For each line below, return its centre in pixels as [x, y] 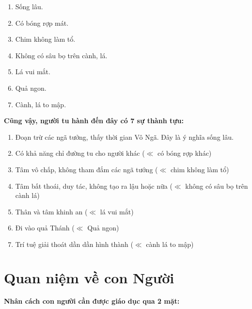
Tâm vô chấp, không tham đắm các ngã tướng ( [87, 169]
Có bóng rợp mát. [42, 23]
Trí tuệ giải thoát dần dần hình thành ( [74, 244]
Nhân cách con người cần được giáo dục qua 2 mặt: [92, 301]
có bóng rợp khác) [185, 153]
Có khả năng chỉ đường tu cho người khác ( [80, 153]
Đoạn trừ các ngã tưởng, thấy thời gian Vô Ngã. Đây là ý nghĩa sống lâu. [124, 137]
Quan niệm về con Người [89, 277]
